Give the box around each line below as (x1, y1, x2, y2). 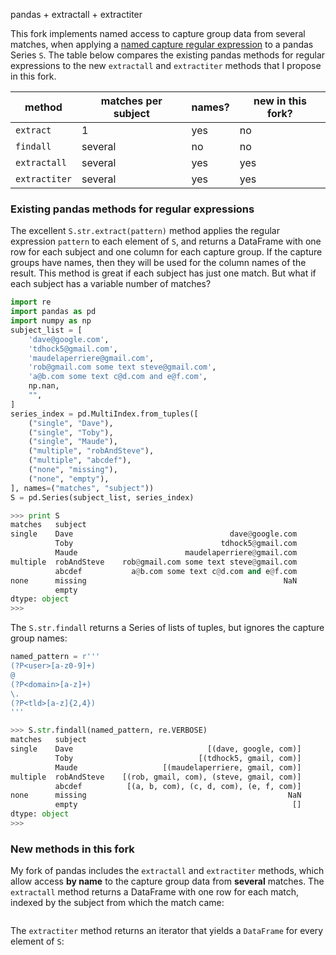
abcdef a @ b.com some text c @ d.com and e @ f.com (54, 566, 298, 576)
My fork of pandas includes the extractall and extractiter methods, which (10, 865, 325, 877)
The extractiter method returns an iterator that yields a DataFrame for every (10, 925, 324, 937)
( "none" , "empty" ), (28, 474, 110, 484)
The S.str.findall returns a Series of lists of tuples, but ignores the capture (10, 622, 325, 634)
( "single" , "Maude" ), (28, 437, 118, 447)
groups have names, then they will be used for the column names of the (10, 257, 307, 269)
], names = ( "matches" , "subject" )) (10, 483, 155, 493)
